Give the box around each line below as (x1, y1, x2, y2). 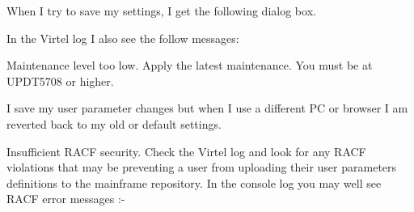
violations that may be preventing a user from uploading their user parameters (6, 159, 397, 176)
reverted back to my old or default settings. (6, 115, 222, 132)
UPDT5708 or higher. (6, 72, 114, 89)
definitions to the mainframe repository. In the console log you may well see (6, 174, 382, 191)
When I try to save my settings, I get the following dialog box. (6, 2, 316, 19)
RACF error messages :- (6, 190, 125, 207)
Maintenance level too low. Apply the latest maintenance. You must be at (6, 57, 373, 74)
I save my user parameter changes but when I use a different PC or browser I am (6, 100, 408, 117)
